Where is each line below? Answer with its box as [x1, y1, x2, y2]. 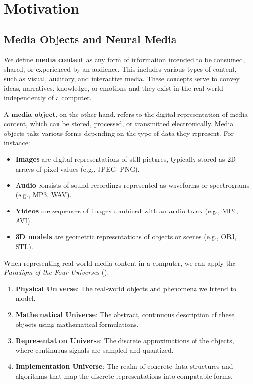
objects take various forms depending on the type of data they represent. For [4, 128, 234, 138]
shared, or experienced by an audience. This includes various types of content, [4, 64, 237, 74]
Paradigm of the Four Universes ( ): [4, 267, 109, 277]
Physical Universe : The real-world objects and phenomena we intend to [15, 283, 237, 293]
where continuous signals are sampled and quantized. [15, 345, 174, 355]
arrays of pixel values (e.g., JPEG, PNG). [15, 163, 140, 173]
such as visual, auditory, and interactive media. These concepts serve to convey [4, 73, 240, 83]
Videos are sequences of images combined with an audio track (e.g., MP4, [15, 206, 238, 216]
